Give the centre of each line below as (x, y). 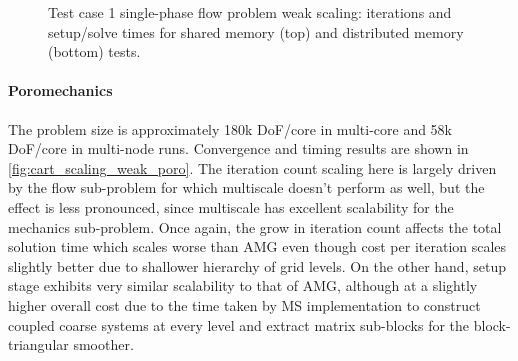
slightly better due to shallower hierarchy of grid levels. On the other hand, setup (257, 265)
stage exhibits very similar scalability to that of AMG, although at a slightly (243, 285)
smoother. (103, 344)
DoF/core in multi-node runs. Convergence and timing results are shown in (238, 148)
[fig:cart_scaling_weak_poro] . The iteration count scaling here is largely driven (252, 167)
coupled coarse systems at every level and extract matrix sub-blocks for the (239, 324)
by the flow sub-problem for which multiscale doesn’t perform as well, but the (246, 187)
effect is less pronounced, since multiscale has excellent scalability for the (231, 206)
